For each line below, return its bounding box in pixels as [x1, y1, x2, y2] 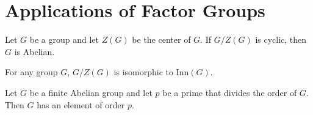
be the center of [132, 33, 191, 46]
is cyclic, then [255, 33, 307, 46]
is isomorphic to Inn [113, 65, 189, 78]
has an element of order [37, 98, 125, 111]
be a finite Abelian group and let [29, 86, 153, 98]
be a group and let [29, 33, 99, 46]
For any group [5, 65, 58, 78]
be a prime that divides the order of [162, 86, 297, 98]
